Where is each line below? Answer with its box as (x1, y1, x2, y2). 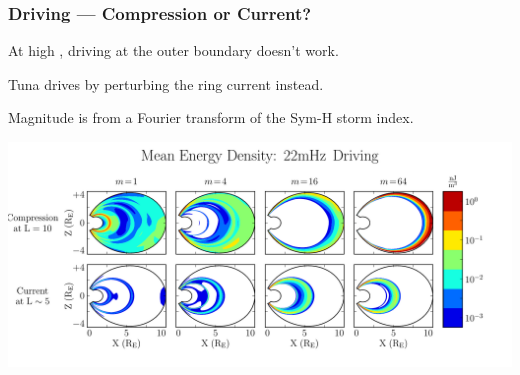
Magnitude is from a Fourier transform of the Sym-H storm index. (8, 107, 414, 128)
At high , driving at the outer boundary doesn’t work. (8, 40, 339, 61)
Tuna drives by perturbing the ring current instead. (8, 73, 324, 94)
